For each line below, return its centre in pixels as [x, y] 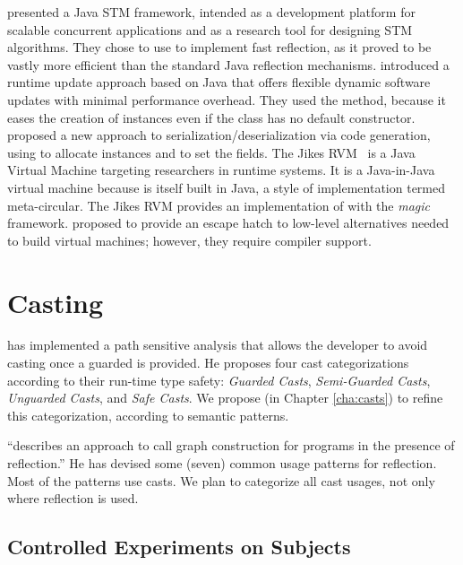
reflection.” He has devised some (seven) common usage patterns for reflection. [222, 463]
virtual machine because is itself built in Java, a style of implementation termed [227, 187]
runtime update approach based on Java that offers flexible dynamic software [219, 82]
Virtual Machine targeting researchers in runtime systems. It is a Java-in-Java [221, 170]
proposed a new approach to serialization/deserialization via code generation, [219, 135]
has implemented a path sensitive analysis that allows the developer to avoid [218, 345]
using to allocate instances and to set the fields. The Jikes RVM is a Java [211, 152]
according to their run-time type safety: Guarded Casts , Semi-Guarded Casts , [219, 380]
